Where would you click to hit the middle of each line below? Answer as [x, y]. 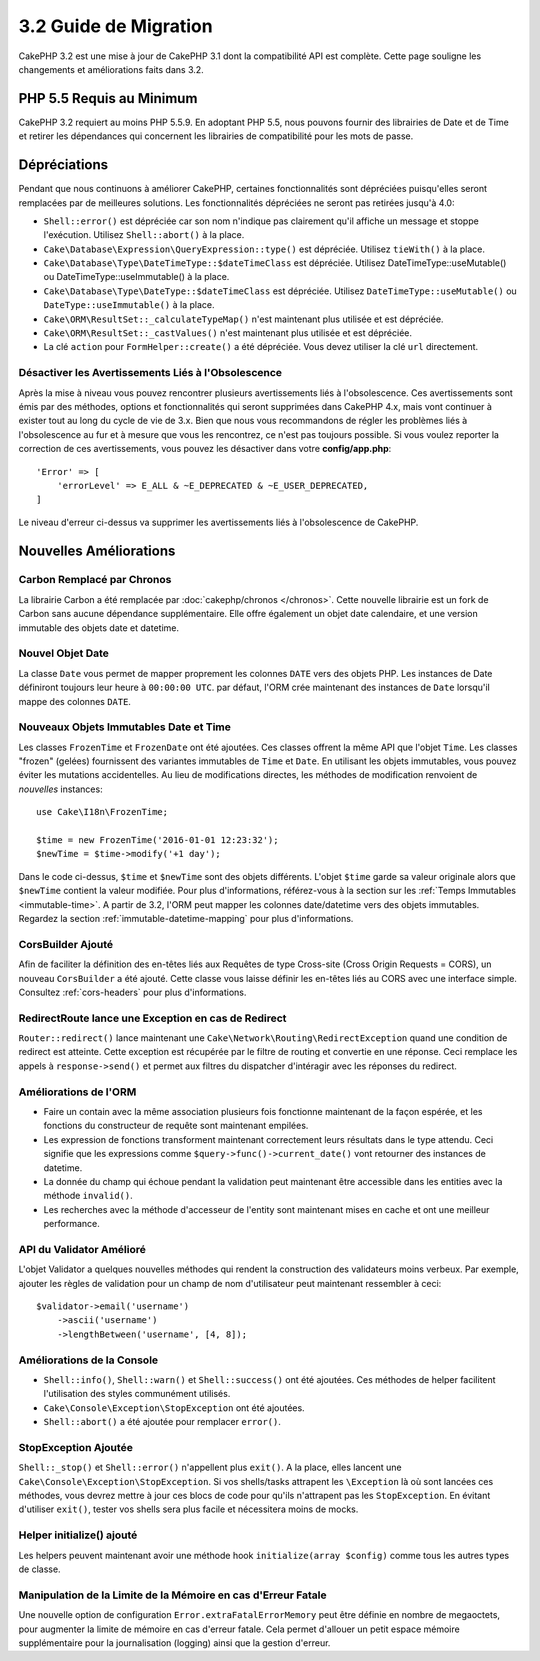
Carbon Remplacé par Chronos [95, 580]
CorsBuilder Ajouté [66, 944]
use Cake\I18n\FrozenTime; [102, 812]
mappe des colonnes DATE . [75, 701]
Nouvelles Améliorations [97, 550]
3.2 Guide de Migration [116, 26]
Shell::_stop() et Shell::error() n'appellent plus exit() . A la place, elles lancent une [210, 1467]
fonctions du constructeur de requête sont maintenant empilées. [176, 1126]
